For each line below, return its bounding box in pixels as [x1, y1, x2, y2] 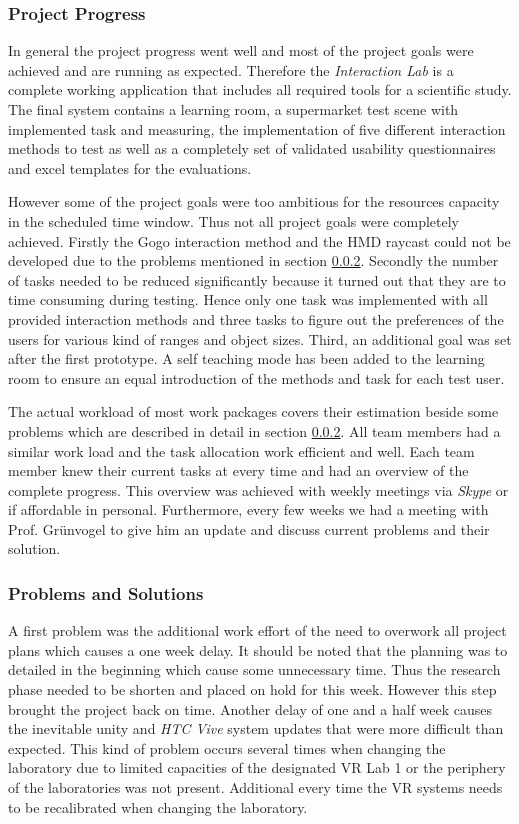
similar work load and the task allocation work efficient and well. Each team [8, 440, 475, 461]
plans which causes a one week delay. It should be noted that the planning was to [8, 639, 508, 660]
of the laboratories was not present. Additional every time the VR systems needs [8, 777, 503, 798]
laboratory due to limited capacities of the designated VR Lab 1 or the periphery [8, 757, 506, 778]
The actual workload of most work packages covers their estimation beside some [8, 401, 499, 422]
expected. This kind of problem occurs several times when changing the [8, 737, 446, 758]
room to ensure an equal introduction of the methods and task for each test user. [8, 367, 505, 388]
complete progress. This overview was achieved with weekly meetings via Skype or [8, 479, 509, 500]
